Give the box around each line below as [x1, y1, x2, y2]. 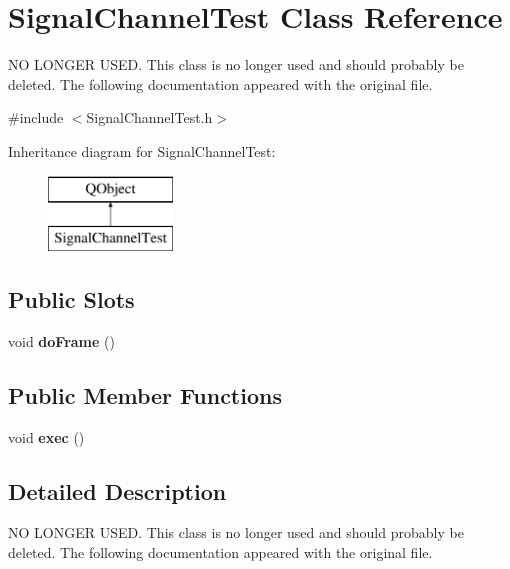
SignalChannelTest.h [86, 107, 213, 128]
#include [8, 107, 64, 128]
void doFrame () [8, 330, 115, 351]
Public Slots [8, 284, 135, 315]
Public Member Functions [8, 379, 282, 410]
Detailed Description [8, 475, 227, 506]
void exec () [8, 426, 85, 447]
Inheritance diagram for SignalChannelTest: [8, 140, 276, 161]
